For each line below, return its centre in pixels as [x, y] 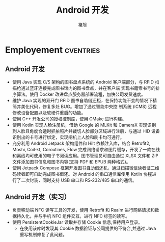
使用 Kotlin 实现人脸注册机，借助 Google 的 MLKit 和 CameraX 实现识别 [84, 125]
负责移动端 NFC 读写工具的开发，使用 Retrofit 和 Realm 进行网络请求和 [83, 210]
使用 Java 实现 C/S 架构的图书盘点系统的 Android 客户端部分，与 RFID [83, 82]
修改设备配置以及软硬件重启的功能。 [49, 112]
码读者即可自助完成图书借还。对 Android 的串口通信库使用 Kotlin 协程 [82, 174]
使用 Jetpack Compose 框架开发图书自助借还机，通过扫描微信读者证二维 [86, 168]
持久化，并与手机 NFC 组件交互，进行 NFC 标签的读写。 [73, 216]
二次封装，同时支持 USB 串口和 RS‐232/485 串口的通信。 [79, 180]
